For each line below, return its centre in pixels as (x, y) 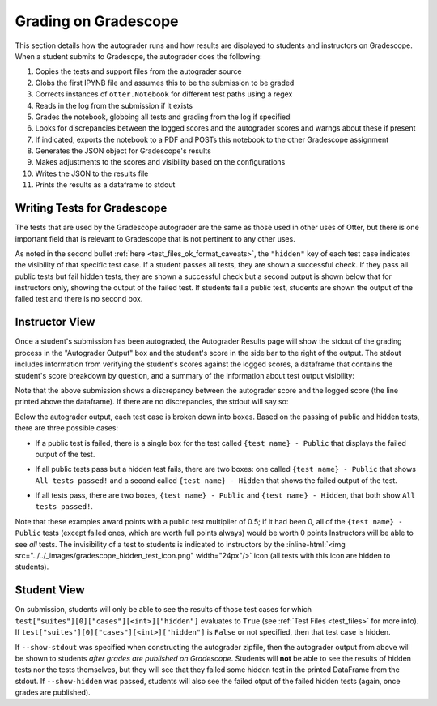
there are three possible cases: (67, 428)
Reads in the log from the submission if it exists (114, 105)
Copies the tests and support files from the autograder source (138, 71)
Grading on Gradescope (97, 21)
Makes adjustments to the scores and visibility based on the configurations (160, 162)
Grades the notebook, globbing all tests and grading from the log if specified (163, 117)
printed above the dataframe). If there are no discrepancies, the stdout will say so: (152, 402)
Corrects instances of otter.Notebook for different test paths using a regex (164, 94)
